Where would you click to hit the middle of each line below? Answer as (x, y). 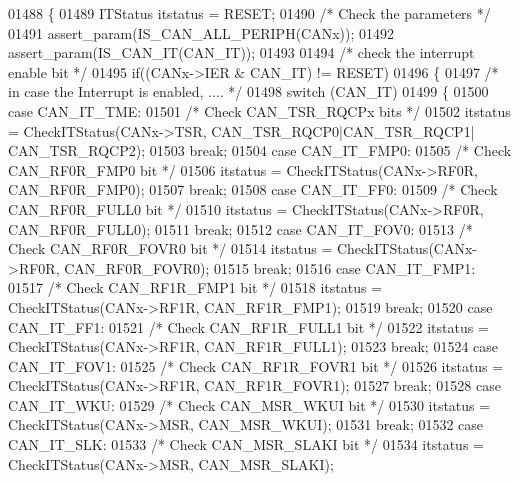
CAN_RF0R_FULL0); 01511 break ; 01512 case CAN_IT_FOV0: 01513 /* (240, 228)
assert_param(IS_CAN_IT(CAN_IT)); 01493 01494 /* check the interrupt (241, 52)
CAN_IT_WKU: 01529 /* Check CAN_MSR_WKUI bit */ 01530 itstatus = (249, 404)
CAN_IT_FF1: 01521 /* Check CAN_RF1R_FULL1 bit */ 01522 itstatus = (248, 326)
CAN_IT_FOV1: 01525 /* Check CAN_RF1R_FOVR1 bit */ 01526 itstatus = (256, 365)
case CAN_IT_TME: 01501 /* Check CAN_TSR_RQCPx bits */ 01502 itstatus (259, 110)
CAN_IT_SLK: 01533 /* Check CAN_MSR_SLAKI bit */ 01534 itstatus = (246, 444)
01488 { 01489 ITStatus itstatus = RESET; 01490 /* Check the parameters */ (249, 13)
